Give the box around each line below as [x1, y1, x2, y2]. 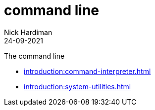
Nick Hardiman [4, 28, 52, 37]
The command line [4, 51, 65, 60]
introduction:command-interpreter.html [24, 67, 151, 75]
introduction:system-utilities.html [24, 82, 131, 91]
